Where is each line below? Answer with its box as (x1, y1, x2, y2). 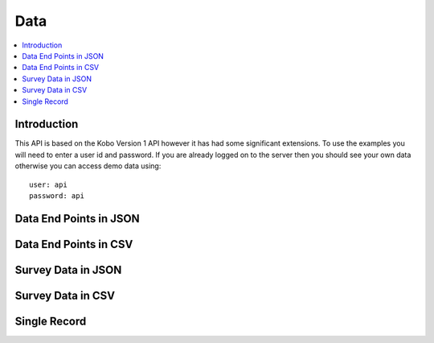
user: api (29, 180, 68, 189)
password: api (29, 191, 84, 200)
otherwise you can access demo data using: (14, 161, 162, 171)
